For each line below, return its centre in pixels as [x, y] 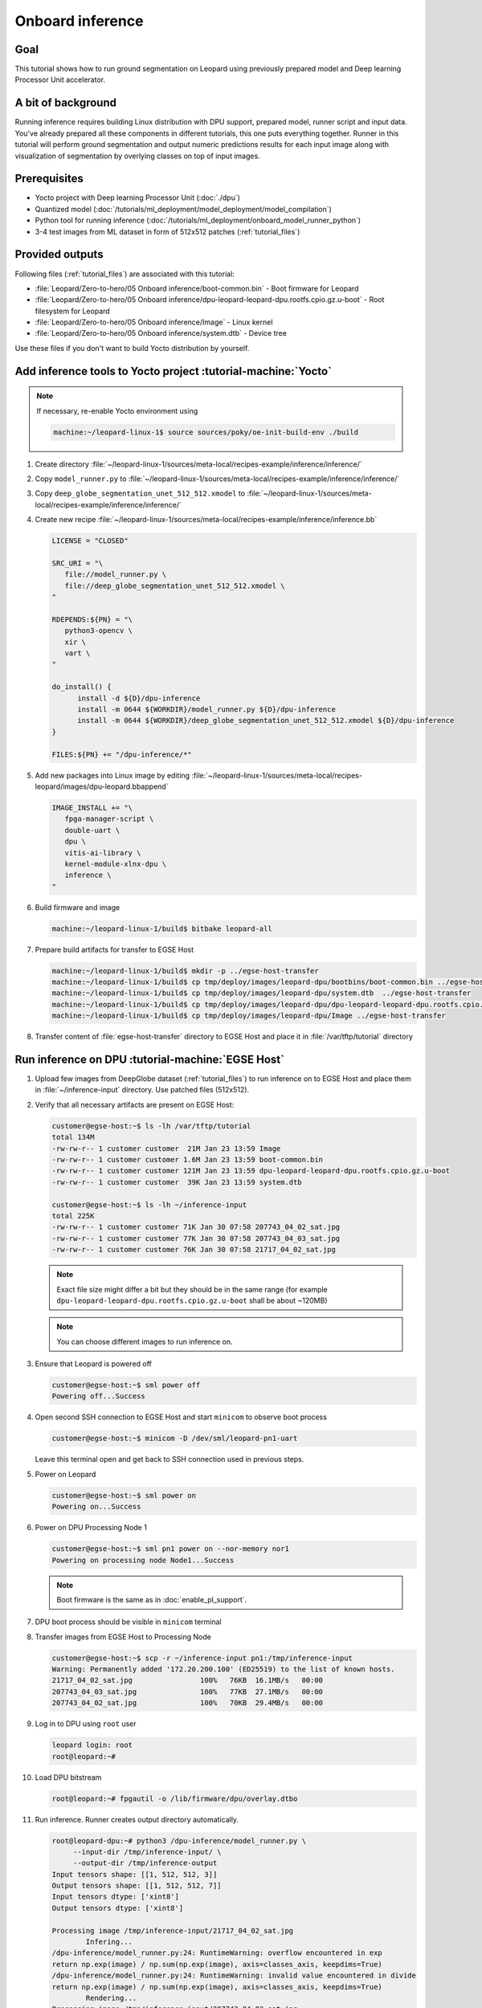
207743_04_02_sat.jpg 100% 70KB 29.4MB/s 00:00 [188, 1703]
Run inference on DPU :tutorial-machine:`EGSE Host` [150, 1059]
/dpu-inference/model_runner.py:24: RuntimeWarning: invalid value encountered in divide [234, 1975]
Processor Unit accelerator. [60, 80]
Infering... [109, 1942]
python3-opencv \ [98, 631]
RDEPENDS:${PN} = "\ [92, 619]
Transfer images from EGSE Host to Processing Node [123, 1637]
